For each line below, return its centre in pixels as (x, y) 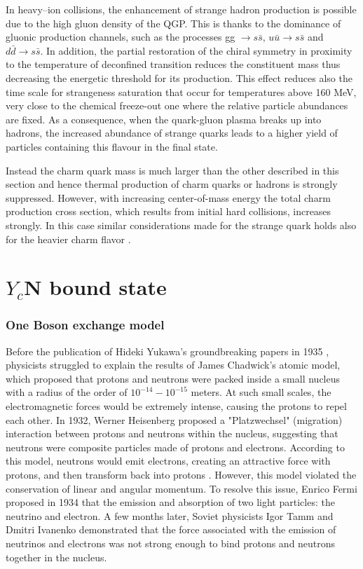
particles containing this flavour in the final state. (112, 146)
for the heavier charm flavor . (68, 239)
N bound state (95, 287)
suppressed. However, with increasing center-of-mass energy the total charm (168, 197)
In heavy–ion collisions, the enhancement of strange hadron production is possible (181, 9)
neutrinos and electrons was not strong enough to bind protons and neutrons (171, 543)
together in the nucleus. (56, 557)
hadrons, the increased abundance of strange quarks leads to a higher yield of (172, 133)
